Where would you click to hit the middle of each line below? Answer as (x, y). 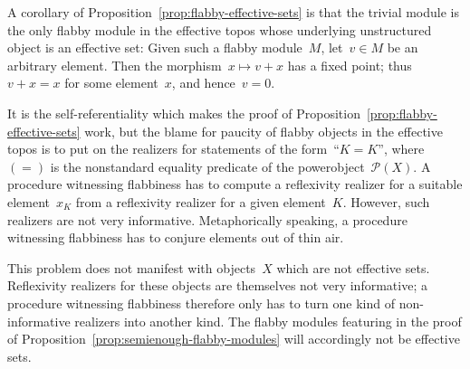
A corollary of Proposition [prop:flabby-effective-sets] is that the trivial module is (233, 12)
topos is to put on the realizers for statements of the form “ (173, 149)
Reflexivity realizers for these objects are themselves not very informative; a (217, 285)
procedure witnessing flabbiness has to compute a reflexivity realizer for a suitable (235, 184)
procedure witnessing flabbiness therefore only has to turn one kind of (201, 303)
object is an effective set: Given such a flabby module (155, 47)
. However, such (386, 201)
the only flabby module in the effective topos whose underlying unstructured (220, 29)
